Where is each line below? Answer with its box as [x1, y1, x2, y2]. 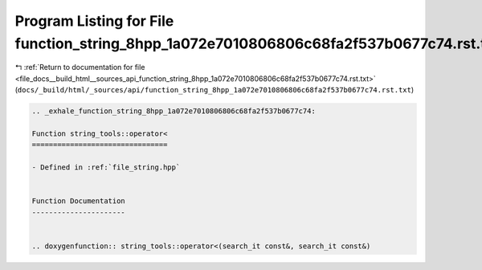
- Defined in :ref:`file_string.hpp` [31, 163, 181, 172]
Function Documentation [31, 197, 126, 206]
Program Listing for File [14, 12, 174, 30]
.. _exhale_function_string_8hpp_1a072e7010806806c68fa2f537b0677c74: [31, 107, 317, 116]
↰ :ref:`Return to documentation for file [14, 63, 145, 72]
